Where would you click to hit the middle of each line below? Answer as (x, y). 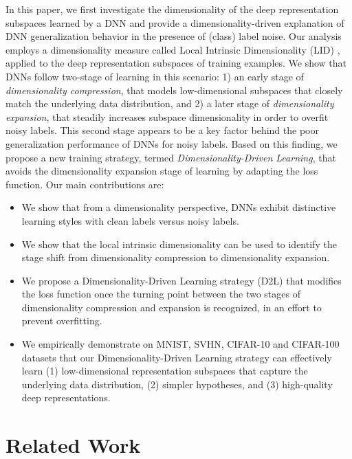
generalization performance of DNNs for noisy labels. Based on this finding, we (172, 143)
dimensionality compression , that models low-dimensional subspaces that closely (174, 90)
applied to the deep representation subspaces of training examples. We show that (176, 63)
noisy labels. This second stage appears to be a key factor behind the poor (162, 130)
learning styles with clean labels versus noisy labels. (130, 220)
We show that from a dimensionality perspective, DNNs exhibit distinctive (179, 207)
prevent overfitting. (62, 321)
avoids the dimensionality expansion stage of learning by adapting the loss (162, 171)
